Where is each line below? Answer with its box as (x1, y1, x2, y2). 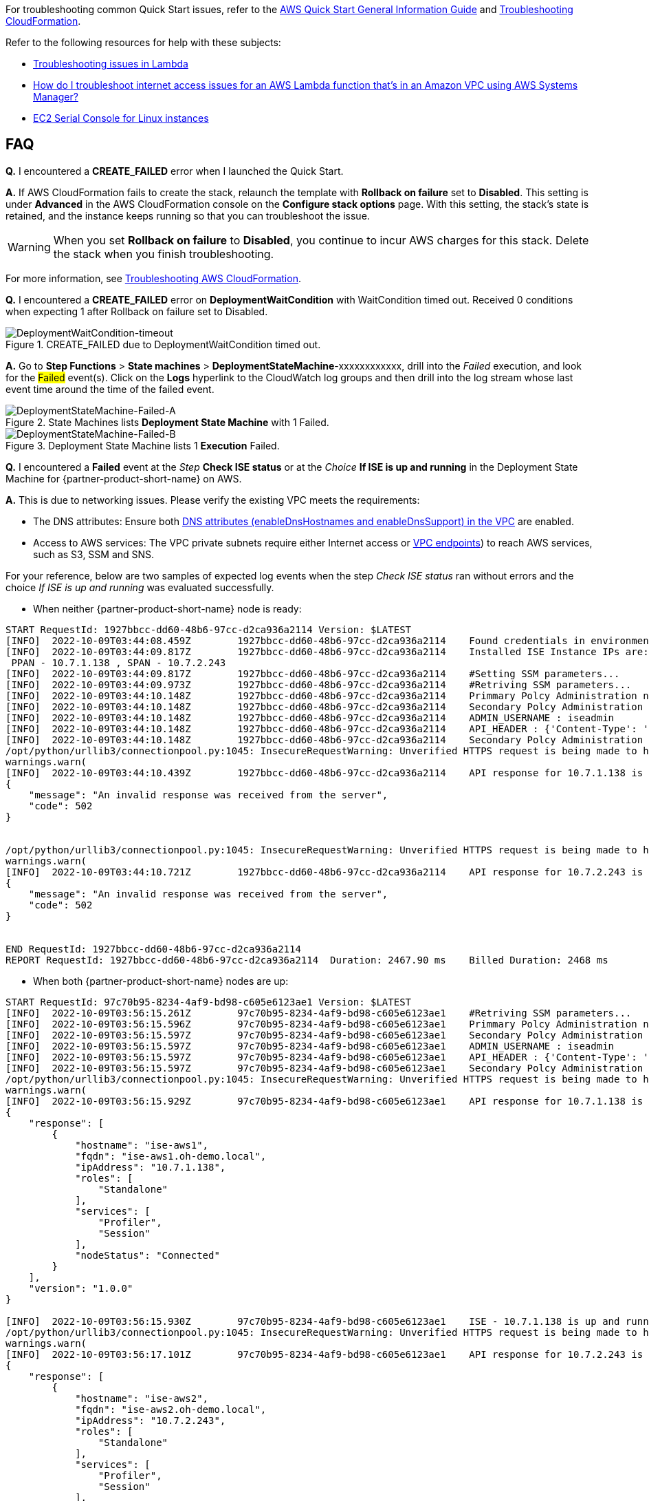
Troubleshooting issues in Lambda (33, 58, 188, 70)
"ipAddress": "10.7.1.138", (75, 1161, 226, 1173)
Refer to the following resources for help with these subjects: (5, 36, 281, 48)
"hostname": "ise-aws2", (75, 1392, 209, 1404)
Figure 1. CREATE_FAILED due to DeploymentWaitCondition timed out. (5, 338, 321, 350)
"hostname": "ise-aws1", (75, 1139, 209, 1151)
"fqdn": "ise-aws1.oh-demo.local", (75, 1150, 267, 1162)
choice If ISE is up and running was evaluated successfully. (5, 581, 274, 593)
